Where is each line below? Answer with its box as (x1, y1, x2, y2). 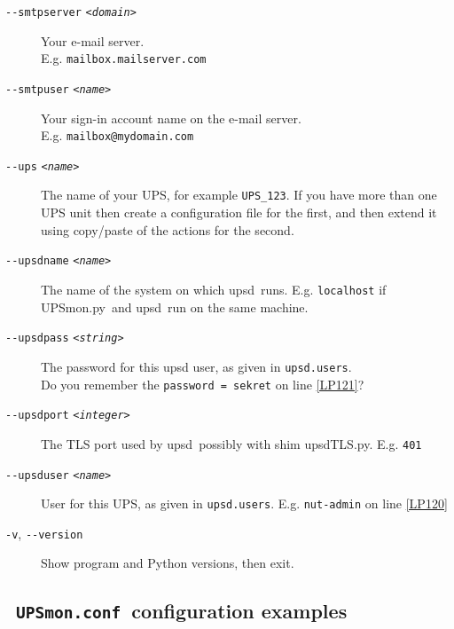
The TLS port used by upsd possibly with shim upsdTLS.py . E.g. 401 (41, 434, 422, 452)
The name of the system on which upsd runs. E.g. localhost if (41, 279, 387, 298)
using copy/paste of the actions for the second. (41, 220, 294, 239)
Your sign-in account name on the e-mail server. (41, 108, 301, 127)
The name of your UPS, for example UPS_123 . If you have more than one (41, 185, 437, 204)
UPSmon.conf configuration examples (16, 597, 348, 625)
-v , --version (5, 523, 83, 542)
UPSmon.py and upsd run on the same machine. (41, 297, 309, 316)
